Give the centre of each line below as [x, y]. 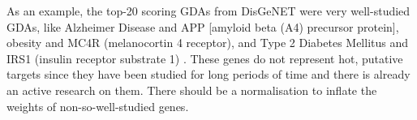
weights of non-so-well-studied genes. [98, 106]
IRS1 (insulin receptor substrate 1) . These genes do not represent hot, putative [205, 58]
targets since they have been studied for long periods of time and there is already [208, 74]
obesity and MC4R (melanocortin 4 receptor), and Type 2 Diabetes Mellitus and [208, 43]
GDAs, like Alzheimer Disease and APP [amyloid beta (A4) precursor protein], [203, 26]
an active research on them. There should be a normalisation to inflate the [192, 90]
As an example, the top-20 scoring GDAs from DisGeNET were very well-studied [208, 11]
